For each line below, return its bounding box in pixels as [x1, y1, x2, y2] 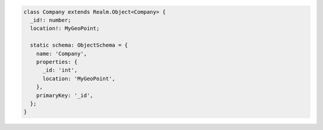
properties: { [36, 58, 78, 65]
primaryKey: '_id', [36, 92, 94, 98]
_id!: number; [30, 17, 72, 23]
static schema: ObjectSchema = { [30, 42, 128, 49]
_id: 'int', [42, 67, 78, 74]
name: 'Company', [36, 50, 87, 57]
